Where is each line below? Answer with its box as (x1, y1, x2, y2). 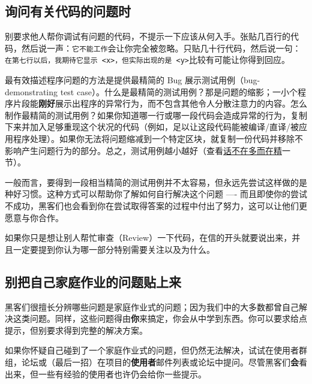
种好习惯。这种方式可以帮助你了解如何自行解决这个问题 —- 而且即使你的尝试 (5, 188, 307, 200)
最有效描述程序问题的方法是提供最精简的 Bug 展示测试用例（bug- (5, 74, 260, 86)
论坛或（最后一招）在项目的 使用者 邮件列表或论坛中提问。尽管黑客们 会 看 (21, 356, 307, 368)
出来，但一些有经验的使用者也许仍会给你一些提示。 (5, 367, 206, 380)
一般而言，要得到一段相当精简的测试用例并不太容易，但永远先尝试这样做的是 (5, 176, 307, 188)
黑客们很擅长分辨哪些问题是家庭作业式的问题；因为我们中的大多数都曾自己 (5, 300, 299, 313)
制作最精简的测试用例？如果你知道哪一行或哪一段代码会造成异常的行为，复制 (5, 108, 307, 121)
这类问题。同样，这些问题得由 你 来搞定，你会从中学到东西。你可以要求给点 (13, 312, 307, 325)
